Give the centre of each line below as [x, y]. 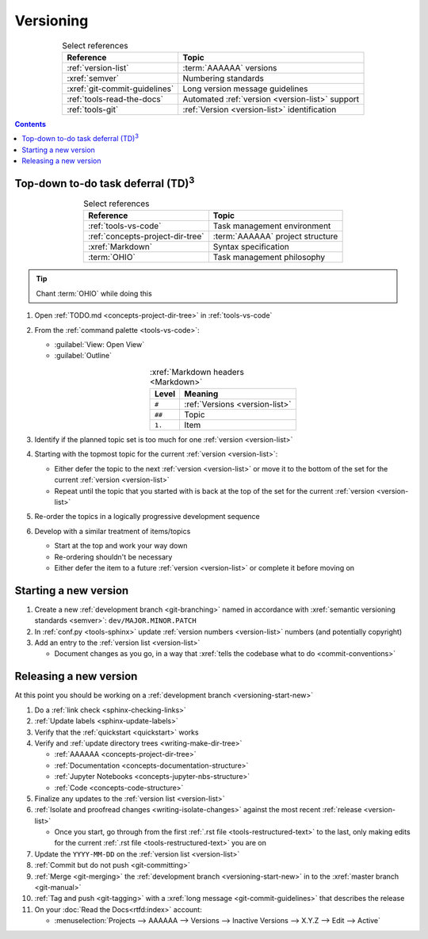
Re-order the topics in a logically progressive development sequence [147, 517]
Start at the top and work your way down [121, 546]
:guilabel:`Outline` [83, 356]
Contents [31, 124]
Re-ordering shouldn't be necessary [113, 557]
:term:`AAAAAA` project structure [275, 236]
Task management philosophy [269, 258]
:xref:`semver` [93, 78]
